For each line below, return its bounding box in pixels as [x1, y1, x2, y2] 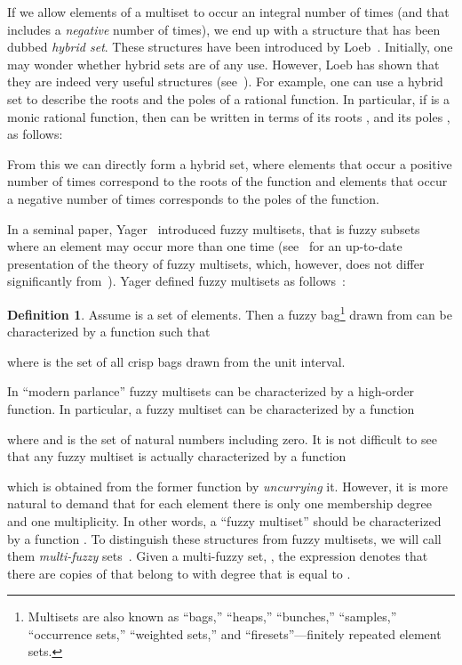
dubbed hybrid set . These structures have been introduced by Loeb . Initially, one [7, 37, 453, 56]
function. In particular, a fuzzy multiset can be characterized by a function [7, 399, 415, 418]
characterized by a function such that [7, 322, 211, 341]
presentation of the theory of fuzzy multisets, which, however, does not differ [7, 254, 425, 272]
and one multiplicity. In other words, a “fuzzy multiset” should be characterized [7, 511, 442, 530]
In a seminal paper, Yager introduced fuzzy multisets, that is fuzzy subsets [7, 219, 420, 238]
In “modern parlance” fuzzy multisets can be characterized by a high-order [7, 382, 415, 401]
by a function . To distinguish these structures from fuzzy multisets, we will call [7, 529, 442, 547]
